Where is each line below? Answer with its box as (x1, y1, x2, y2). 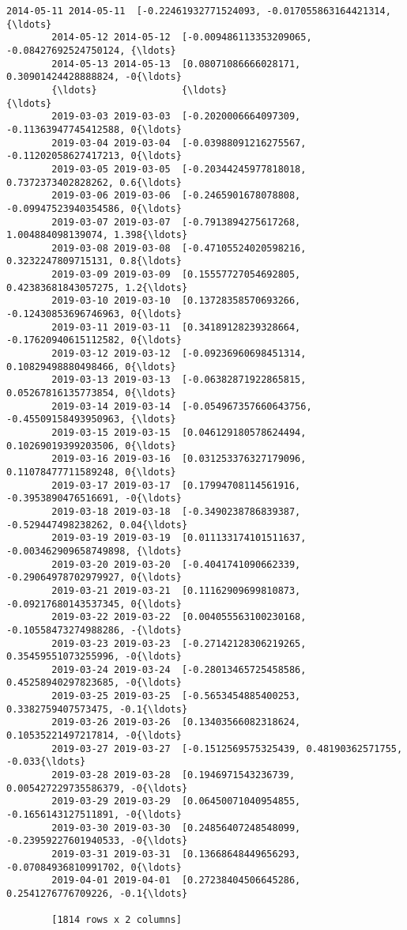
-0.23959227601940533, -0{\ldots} (6, 835, 188, 847)
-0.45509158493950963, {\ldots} (6, 414, 176, 425)
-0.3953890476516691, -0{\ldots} (6, 493, 182, 505)
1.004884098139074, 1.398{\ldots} (6, 229, 188, 241)
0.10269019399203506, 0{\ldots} (6, 440, 176, 452)
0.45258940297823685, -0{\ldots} (6, 677, 182, 689)
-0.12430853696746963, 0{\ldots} (6, 308, 182, 320)
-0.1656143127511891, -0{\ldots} (6, 809, 182, 821)
